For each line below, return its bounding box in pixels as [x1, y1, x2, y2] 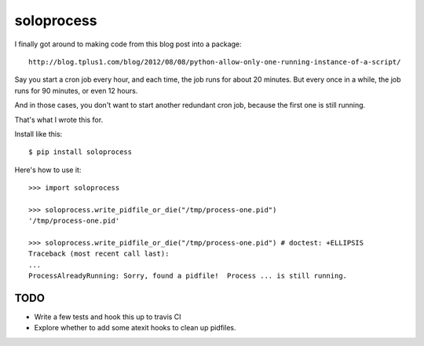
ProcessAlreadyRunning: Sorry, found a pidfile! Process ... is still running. [28, 271, 348, 281]
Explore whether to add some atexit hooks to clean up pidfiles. [34, 323, 236, 333]
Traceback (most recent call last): [28, 249, 170, 259]
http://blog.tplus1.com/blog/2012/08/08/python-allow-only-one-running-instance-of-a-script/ [28, 57, 401, 66]
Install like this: [14, 129, 63, 138]
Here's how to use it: [14, 165, 82, 175]
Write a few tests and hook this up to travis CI [34, 312, 181, 322]
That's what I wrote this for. [14, 115, 104, 124]
